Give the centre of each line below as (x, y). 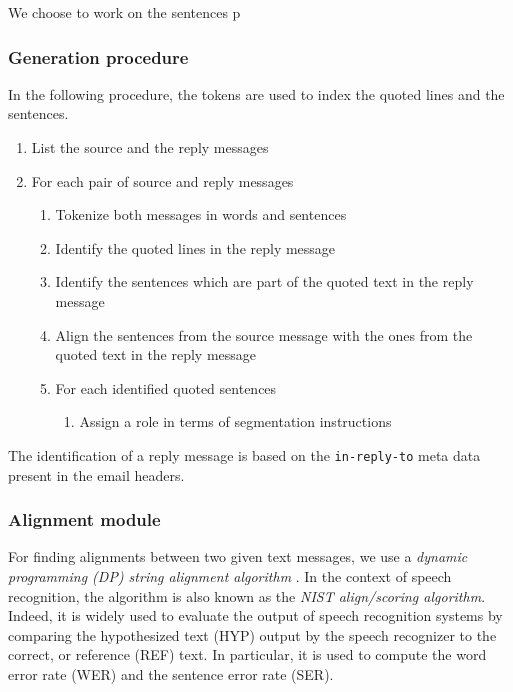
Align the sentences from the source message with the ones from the (264, 334)
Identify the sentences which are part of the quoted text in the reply (264, 281)
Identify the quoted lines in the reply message (195, 247)
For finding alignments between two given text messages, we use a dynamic (238, 556)
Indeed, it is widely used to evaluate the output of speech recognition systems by (255, 615)
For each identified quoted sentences (166, 387)
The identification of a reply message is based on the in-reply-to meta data (244, 454)
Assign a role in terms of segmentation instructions (235, 421)
